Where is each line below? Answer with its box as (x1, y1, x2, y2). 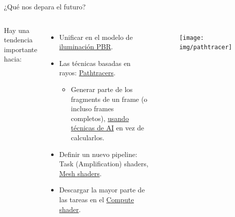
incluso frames (71, 103, 114, 114)
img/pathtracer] (179, 44, 233, 51)
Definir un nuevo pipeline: (59, 149, 138, 159)
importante (4, 44, 37, 54)
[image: (179, 34, 204, 41)
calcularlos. (71, 132, 105, 142)
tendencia (4, 34, 33, 45)
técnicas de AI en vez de (71, 123, 144, 133)
